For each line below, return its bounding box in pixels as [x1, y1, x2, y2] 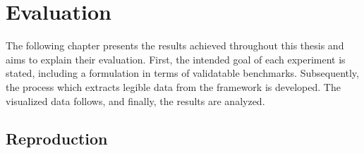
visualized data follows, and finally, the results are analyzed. [6, 93, 265, 108]
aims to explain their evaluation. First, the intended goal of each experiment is [6, 51, 346, 66]
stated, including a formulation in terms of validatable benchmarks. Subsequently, [6, 66, 359, 80]
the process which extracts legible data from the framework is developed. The [6, 79, 341, 94]
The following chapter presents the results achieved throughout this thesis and [6, 38, 344, 53]
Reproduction [6, 128, 108, 149]
